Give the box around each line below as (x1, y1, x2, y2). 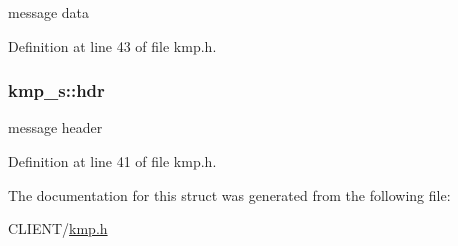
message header (8, 117, 103, 138)
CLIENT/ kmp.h (8, 218, 108, 239)
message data (8, 2, 90, 22)
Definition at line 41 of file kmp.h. (8, 151, 217, 171)
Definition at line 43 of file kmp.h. (8, 35, 217, 56)
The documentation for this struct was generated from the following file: (8, 184, 451, 205)
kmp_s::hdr (8, 78, 105, 103)
